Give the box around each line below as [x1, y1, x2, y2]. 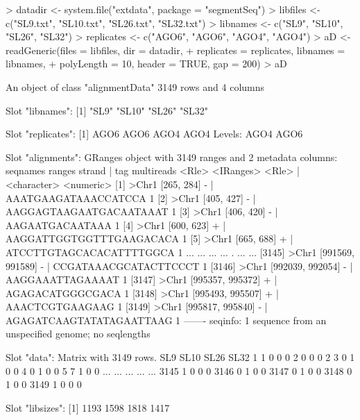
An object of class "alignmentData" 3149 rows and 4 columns [6, 79, 265, 94]
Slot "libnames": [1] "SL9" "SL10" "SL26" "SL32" [6, 103, 209, 117]
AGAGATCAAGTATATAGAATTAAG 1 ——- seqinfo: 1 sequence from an [6, 312, 327, 327]
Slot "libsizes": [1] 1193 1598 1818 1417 [6, 400, 170, 414]
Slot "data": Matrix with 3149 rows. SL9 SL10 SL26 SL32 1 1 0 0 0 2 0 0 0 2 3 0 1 [6, 350, 355, 364]
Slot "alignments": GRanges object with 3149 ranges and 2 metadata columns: [6, 149, 338, 164]
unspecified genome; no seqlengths [6, 326, 151, 341]
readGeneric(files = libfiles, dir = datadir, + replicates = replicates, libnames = [6, 42, 345, 57]
